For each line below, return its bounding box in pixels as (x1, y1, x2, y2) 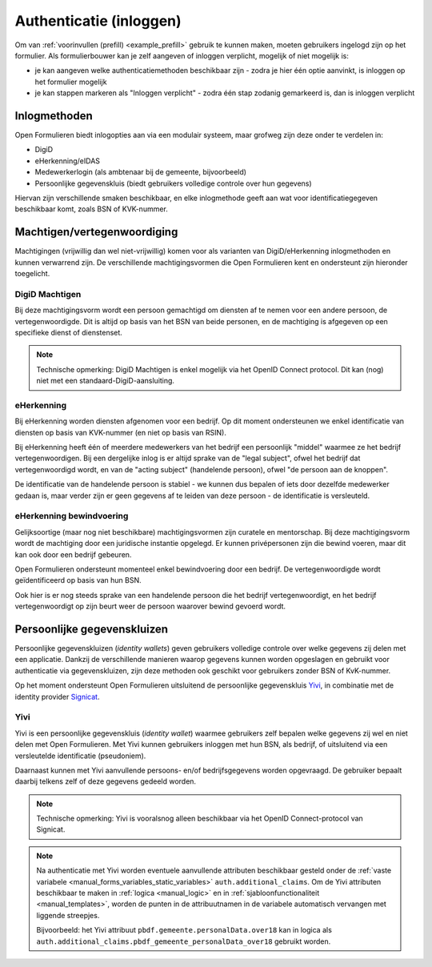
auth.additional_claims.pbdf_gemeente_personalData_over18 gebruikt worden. (36, 937, 331, 946)
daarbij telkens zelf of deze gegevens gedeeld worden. (14, 776, 196, 786)
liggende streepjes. (36, 910, 100, 920)
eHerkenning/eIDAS (34, 156, 100, 166)
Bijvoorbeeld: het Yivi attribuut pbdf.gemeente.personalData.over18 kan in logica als (36, 925, 332, 935)
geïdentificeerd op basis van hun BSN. (14, 576, 142, 585)
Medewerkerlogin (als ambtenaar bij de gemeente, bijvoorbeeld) (34, 167, 247, 177)
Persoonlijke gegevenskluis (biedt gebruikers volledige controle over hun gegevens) (34, 179, 312, 188)
